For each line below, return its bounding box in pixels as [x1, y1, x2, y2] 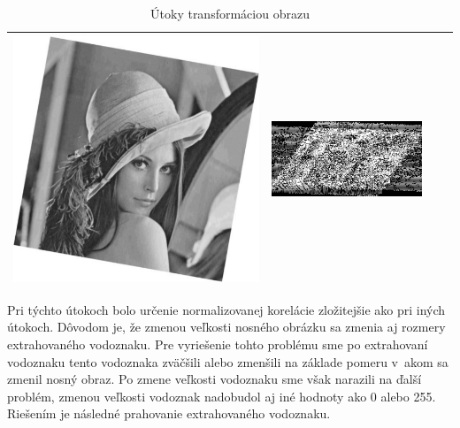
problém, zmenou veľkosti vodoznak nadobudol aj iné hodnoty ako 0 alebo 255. [7, 386, 436, 405]
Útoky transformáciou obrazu [150, 4, 310, 22]
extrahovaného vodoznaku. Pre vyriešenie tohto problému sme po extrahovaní [7, 335, 428, 354]
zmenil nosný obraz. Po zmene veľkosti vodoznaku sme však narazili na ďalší [7, 370, 422, 388]
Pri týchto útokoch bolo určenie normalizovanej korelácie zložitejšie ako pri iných [7, 300, 446, 318]
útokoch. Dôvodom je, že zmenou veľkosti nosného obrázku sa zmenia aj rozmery [7, 317, 446, 336]
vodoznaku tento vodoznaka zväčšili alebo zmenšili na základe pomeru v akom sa [7, 352, 448, 371]
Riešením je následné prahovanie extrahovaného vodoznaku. [7, 404, 331, 423]
